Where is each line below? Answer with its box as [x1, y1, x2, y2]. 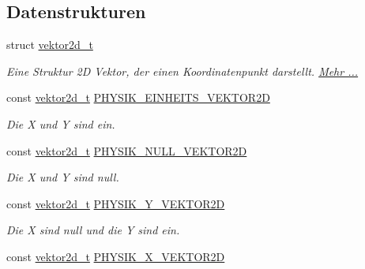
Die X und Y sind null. [6, 169, 119, 185]
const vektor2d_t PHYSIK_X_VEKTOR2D [6, 248, 225, 264]
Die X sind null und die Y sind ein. [6, 222, 180, 238]
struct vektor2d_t [6, 36, 93, 53]
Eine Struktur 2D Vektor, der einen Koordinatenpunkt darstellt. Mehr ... [6, 62, 359, 79]
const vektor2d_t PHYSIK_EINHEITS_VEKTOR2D [6, 89, 270, 106]
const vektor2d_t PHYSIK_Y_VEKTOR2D [6, 195, 225, 211]
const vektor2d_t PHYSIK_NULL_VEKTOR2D [6, 142, 247, 159]
